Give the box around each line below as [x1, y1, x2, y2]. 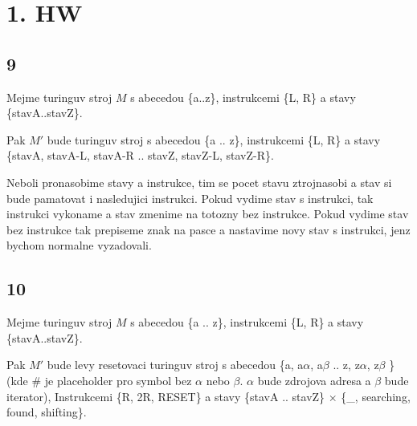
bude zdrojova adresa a [257, 371, 371, 388]
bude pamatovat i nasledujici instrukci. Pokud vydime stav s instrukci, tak [6, 189, 374, 206]
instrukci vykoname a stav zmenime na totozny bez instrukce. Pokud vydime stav [6, 205, 409, 222]
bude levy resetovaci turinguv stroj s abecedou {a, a [47, 356, 304, 373]
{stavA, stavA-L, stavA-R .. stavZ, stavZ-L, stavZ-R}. [6, 147, 274, 164]
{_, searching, [341, 387, 411, 404]
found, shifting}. [6, 404, 87, 420]
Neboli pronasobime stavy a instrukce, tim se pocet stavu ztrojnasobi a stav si [6, 173, 392, 190]
